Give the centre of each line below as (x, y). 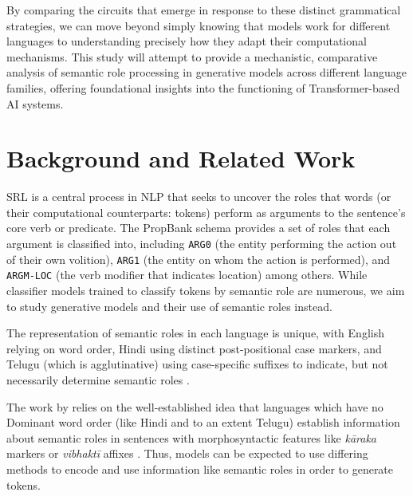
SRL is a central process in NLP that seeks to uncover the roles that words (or (199, 197)
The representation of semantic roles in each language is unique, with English (195, 333)
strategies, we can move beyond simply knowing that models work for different (199, 25)
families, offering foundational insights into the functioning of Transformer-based (203, 87)
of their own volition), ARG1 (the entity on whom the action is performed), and (199, 259)
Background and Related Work (181, 158)
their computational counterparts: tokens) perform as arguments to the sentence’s (206, 212)
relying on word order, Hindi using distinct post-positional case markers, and (194, 348)
